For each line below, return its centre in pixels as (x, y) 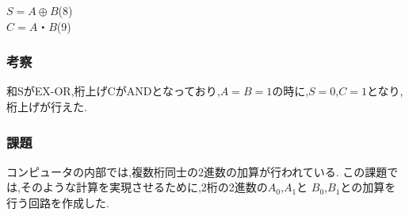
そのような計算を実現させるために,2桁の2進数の (144, 187)
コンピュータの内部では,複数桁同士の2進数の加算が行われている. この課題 (197, 171)
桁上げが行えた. (47, 106)
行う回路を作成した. (58, 202)
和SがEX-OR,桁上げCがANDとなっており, (113, 91)
